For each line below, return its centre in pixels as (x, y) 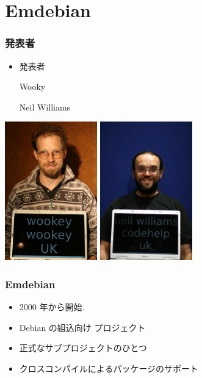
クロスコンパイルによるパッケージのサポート (109, 368)
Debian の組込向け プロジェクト (82, 327)
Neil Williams (45, 107)
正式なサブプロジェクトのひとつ (83, 348)
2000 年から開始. (52, 306)
